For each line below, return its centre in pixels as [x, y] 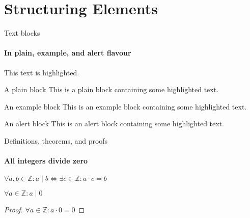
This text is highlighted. [42, 72]
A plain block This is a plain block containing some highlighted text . [112, 89]
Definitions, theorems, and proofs [56, 140]
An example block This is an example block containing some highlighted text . [126, 106]
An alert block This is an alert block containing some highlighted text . [114, 124]
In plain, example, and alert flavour [68, 53]
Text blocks [22, 33]
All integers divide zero [46, 161]
